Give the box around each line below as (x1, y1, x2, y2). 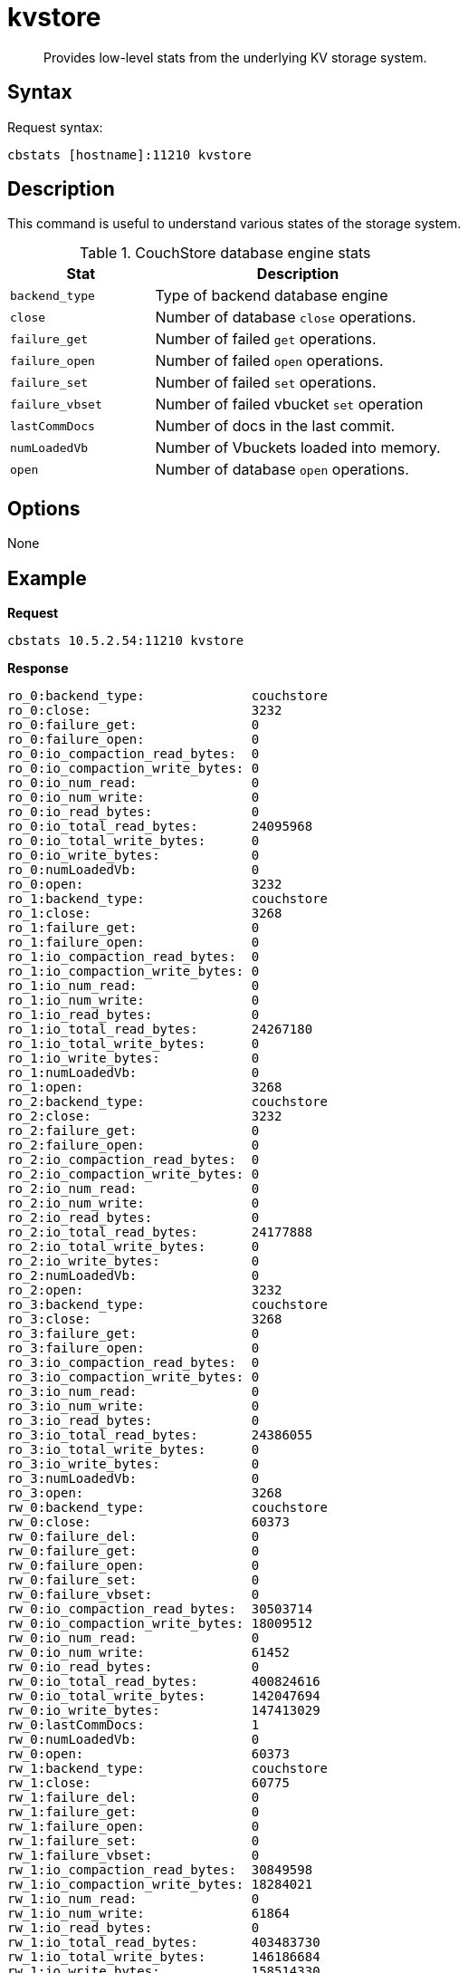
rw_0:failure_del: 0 (7, 1529, 260, 1545)
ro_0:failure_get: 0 (7, 717, 260, 733)
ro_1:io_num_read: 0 (7, 978, 260, 994)
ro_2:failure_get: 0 (7, 1123, 260, 1139)
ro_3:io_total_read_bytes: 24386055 (7, 1428, 313, 1443)
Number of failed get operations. (155, 330, 377, 349)
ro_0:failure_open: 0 (7, 732, 260, 747)
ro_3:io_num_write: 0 (7, 1399, 260, 1414)
